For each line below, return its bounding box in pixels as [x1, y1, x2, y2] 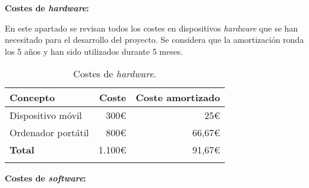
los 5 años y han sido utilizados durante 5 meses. [5, 45, 183, 57]
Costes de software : [5, 172, 86, 184]
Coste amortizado [135, 90, 220, 105]
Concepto [10, 90, 55, 105]
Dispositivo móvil [10, 108, 82, 123]
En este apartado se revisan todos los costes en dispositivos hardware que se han [5, 21, 298, 34]
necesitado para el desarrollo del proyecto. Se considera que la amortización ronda [5, 33, 304, 46]
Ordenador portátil [10, 126, 89, 140]
